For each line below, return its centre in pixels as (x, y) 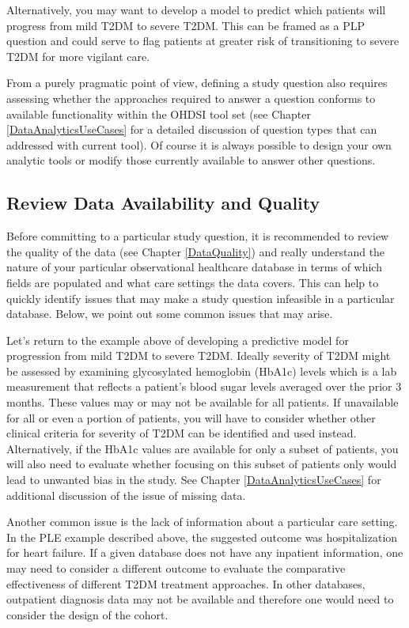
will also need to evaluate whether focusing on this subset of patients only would (202, 464)
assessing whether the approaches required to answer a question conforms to (191, 98)
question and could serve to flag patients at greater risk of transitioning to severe (203, 41)
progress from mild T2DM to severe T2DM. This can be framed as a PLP (186, 25)
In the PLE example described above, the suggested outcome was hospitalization (202, 537)
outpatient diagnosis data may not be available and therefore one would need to (200, 599)
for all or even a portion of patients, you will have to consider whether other (191, 417)
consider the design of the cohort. (87, 614)
